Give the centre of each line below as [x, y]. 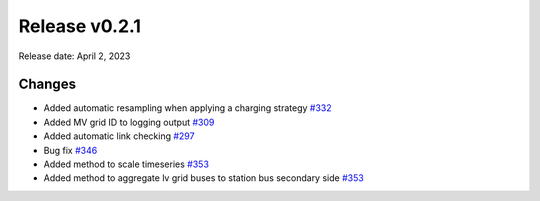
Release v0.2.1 [80, 26]
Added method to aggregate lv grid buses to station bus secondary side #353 [203, 178]
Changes [47, 84]
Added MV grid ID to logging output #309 [129, 122]
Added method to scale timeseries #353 [126, 164]
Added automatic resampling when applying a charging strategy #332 [187, 108]
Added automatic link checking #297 [119, 136]
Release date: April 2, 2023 [74, 56]
